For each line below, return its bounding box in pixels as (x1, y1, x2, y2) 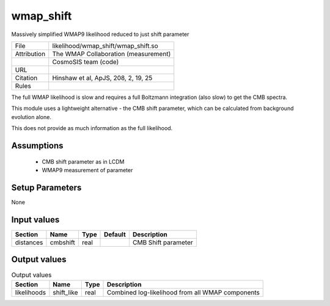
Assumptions (11, 140, 64, 151)
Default (104, 230, 127, 238)
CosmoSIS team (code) (52, 57, 119, 66)
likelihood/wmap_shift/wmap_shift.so (52, 42, 158, 50)
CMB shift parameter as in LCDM (42, 158, 125, 165)
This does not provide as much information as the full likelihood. (11, 125, 173, 132)
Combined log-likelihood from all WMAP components (106, 288, 260, 296)
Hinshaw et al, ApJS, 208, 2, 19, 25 (52, 73, 153, 82)
